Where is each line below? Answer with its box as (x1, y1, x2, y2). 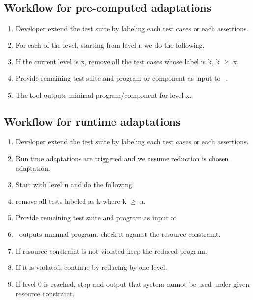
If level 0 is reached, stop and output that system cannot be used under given (15, 278, 250, 289)
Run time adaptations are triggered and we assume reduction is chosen (15, 153, 229, 163)
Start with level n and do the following (15, 179, 133, 190)
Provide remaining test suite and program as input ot (15, 212, 177, 223)
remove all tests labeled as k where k (15, 196, 126, 206)
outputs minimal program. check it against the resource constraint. (19, 229, 221, 239)
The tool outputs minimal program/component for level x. (15, 89, 192, 100)
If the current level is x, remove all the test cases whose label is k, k (15, 56, 220, 67)
